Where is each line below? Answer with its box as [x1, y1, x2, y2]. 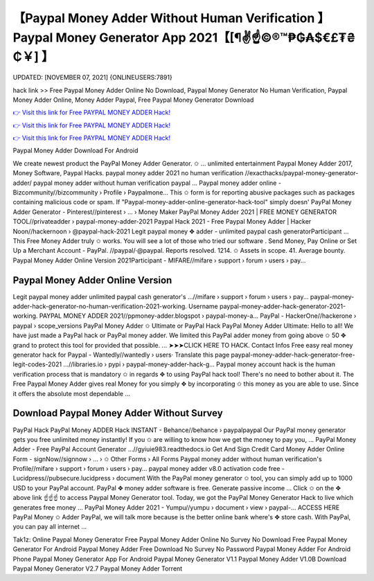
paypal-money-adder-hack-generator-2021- [219, 302, 346, 311]
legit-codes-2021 [12, 360, 62, 368]
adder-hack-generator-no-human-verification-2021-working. [12, 302, 187, 311]
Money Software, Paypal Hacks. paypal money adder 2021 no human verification [12, 169, 244, 177]
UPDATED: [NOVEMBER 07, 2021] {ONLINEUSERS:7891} [12, 73, 172, 82]
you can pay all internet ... [12, 523, 87, 531]
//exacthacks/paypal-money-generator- [244, 169, 359, 177]
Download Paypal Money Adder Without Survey [12, 407, 223, 419]
